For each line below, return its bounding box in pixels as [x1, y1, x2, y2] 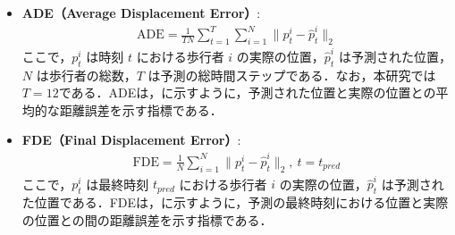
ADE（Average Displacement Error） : [21, 4, 261, 21]
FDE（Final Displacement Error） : [21, 130, 241, 149]
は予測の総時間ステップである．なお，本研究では [147, 65, 436, 84]
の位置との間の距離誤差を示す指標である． [21, 210, 273, 229]
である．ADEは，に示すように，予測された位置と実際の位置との [58, 83, 436, 102]
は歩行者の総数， [36, 65, 137, 84]
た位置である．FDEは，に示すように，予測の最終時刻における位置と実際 [21, 193, 449, 212]
